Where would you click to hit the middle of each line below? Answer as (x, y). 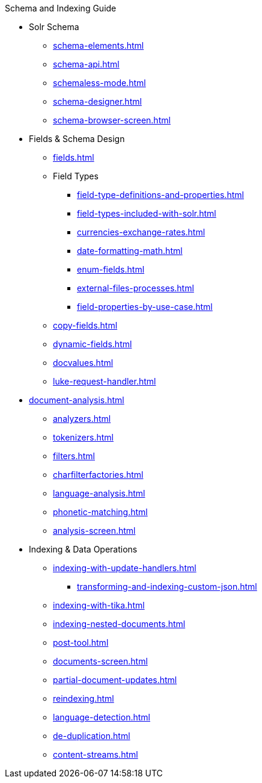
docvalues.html (83, 363)
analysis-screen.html (94, 531)
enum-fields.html (111, 269)
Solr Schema (54, 27)
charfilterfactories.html (98, 475)
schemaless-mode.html (99, 83)
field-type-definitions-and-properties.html (160, 195)
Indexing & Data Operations (83, 549)
